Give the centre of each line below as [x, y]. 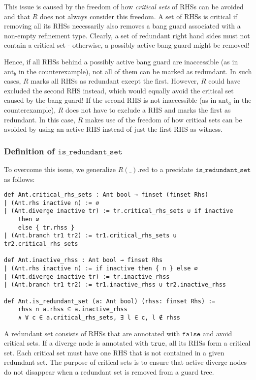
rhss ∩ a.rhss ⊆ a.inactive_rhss [73, 309]
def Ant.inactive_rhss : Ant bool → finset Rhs [83, 260]
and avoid [217, 333]
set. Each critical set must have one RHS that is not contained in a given [114, 352]
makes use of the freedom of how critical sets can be [163, 119]
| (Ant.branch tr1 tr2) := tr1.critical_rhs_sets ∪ [90, 236]
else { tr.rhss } [46, 227]
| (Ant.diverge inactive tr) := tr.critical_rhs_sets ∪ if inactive [119, 211]
